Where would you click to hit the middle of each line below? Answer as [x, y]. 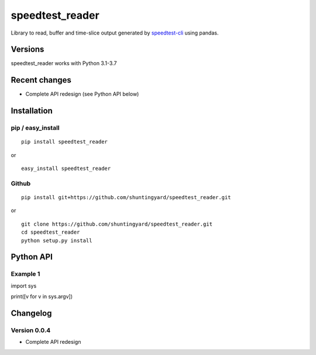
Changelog [31, 313]
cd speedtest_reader [51, 232]
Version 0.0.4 [31, 330]
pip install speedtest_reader [65, 142]
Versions [28, 50]
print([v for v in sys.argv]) [42, 296]
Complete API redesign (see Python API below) [82, 94]
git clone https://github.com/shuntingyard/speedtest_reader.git [117, 224]
